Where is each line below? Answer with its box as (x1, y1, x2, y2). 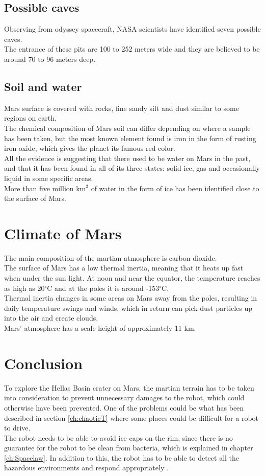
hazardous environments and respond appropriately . (4, 462, 169, 473)
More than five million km (4, 183, 86, 193)
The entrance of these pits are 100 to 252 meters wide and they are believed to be (4, 43, 260, 54)
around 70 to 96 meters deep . (4, 53, 96, 64)
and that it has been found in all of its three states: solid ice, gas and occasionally (4, 163, 260, 173)
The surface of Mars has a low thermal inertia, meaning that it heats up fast (4, 262, 244, 273)
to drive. (4, 422, 31, 433)
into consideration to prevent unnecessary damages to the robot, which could (4, 392, 245, 403)
